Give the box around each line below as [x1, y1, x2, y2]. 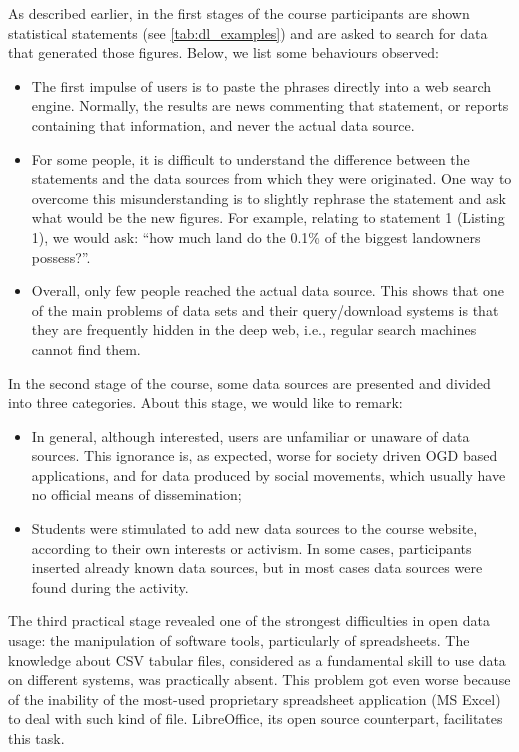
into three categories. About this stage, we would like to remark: [8, 392, 403, 413]
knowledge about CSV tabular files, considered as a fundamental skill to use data [8, 649, 506, 670]
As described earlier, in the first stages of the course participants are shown [8, 3, 470, 23]
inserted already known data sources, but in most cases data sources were [31, 557, 483, 578]
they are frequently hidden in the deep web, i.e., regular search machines [31, 319, 477, 340]
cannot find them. [31, 338, 141, 359]
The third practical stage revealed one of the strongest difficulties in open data [8, 610, 490, 631]
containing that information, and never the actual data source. [31, 114, 415, 135]
